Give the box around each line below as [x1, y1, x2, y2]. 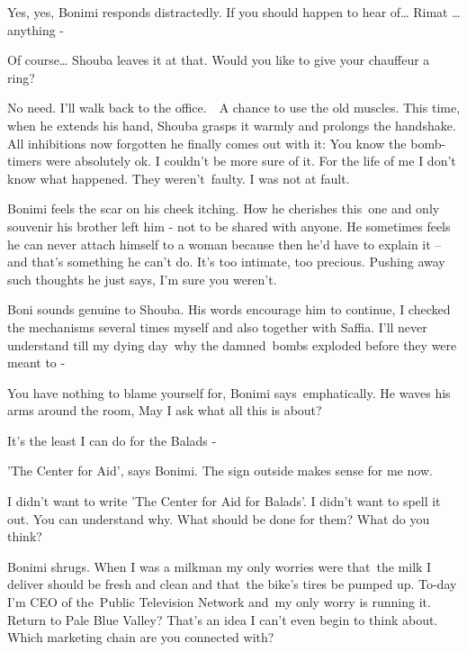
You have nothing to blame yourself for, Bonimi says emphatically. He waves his [7, 383, 451, 402]
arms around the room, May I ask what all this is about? [7, 401, 322, 420]
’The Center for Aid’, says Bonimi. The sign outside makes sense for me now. [7, 461, 433, 480]
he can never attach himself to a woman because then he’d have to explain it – [7, 234, 442, 253]
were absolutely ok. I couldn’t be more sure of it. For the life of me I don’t [45, 151, 456, 170]
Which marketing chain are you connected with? [7, 628, 274, 647]
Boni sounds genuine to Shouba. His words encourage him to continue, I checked [7, 300, 451, 319]
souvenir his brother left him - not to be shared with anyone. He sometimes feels [7, 216, 451, 235]
